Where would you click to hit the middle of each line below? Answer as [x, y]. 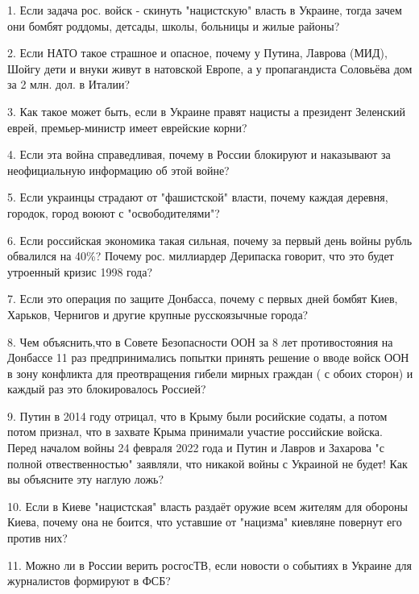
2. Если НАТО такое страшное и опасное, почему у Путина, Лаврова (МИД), [197, 53]
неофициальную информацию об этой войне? [118, 170]
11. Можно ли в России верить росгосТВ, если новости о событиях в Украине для [210, 565]
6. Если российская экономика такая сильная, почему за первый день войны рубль [210, 240]
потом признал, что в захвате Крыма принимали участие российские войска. [195, 432]
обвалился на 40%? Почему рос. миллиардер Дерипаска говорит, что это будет [201, 256]
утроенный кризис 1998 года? [80, 271]
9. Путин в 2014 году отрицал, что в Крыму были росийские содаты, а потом [197, 415]
